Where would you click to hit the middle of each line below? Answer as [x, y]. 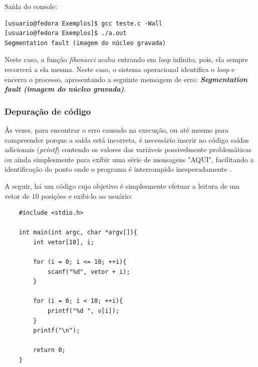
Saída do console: [31, 6]
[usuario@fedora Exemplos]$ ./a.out [66, 33]
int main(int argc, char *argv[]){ [78, 233]
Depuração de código [48, 111]
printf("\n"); [57, 331]
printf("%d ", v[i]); [83, 311]
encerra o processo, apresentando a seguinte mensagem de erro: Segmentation [126, 79]
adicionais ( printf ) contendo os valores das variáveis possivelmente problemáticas [128, 149]
